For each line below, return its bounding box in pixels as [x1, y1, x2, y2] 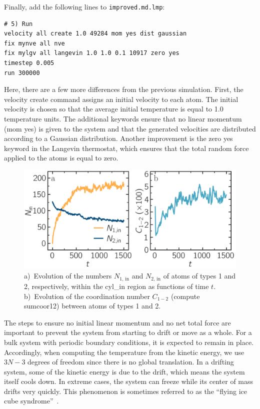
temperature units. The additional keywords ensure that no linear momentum [4, 113, 242, 123]
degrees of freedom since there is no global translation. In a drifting [27, 356, 234, 367]
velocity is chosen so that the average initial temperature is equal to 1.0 [4, 103, 223, 114]
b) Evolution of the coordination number [24, 290, 150, 301]
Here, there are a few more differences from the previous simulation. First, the [4, 84, 243, 94]
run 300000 [4, 69, 40, 76]
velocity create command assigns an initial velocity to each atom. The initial [4, 93, 238, 104]
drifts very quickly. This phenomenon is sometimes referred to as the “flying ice [4, 385, 247, 396]
